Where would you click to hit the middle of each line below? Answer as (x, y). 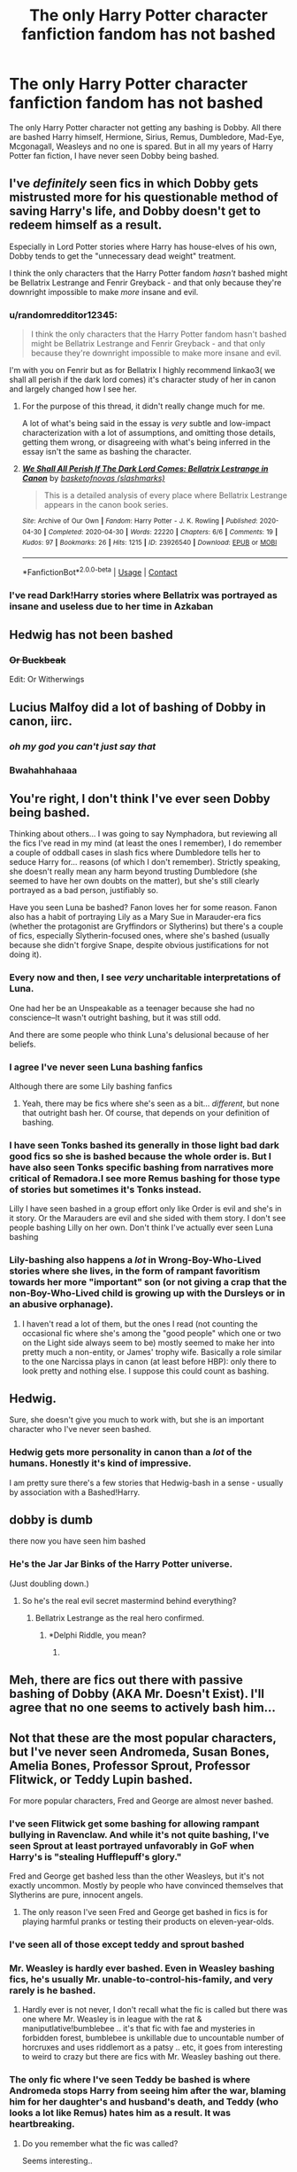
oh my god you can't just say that (83, 746)
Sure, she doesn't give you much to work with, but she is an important (137, 1420)
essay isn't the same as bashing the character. (107, 452)
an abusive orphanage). (61, 1304)
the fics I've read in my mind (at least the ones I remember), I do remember (146, 844)
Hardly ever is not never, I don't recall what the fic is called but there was (155, 2010)
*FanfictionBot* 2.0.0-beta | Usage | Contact (100, 571)
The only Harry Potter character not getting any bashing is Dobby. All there (145, 127)
